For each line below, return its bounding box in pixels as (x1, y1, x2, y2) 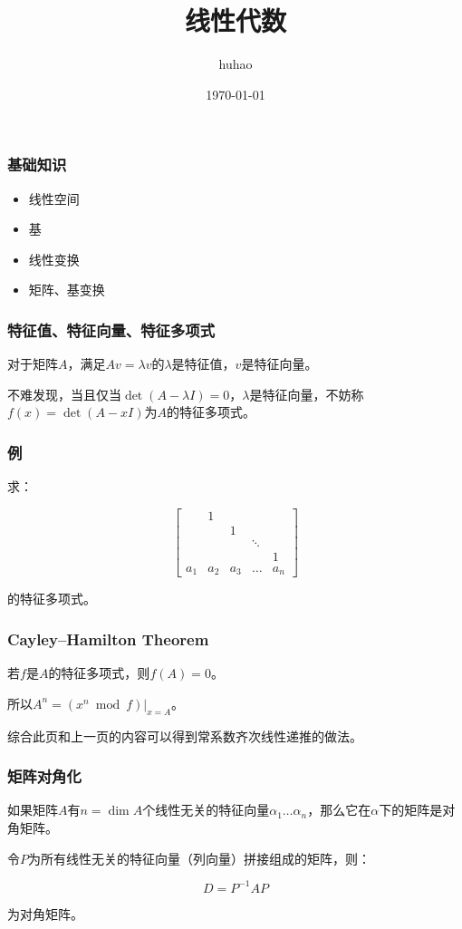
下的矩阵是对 (379, 800, 456, 819)
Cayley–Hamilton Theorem (7, 627, 209, 650)
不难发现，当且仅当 (7, 384, 121, 403)
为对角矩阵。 (7, 904, 83, 923)
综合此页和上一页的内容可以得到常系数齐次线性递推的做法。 (7, 726, 362, 745)
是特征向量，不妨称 (249, 384, 364, 403)
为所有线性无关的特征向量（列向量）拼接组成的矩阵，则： (28, 848, 371, 867)
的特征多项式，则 (48, 663, 150, 682)
